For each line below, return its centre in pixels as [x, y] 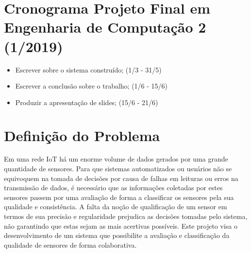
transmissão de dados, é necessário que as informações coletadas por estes [113, 188]
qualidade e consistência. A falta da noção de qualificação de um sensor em [116, 207]
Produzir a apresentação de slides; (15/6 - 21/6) [87, 102]
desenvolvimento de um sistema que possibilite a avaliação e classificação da [117, 235]
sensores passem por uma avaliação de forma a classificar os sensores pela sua [119, 197]
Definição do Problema [82, 136]
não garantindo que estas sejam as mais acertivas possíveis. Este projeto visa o [121, 226]
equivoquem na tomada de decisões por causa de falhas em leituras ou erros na [121, 178]
